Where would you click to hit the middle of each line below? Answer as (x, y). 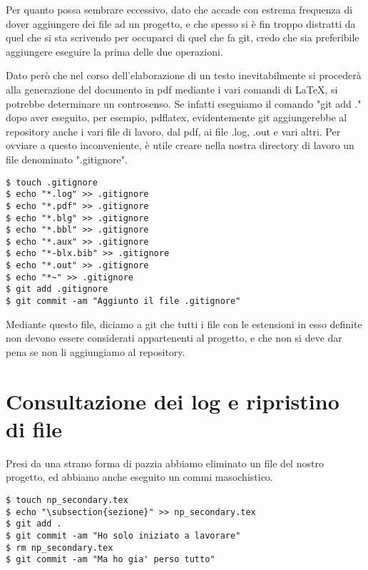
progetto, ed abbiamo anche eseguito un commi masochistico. (139, 477)
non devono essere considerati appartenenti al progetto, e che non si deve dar (174, 338)
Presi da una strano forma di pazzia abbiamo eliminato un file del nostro (165, 463)
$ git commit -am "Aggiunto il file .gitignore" (123, 301)
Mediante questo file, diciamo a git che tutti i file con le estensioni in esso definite (184, 324)
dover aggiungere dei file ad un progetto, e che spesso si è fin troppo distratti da (181, 23)
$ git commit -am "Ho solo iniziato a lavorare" (123, 536)
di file (34, 428)
